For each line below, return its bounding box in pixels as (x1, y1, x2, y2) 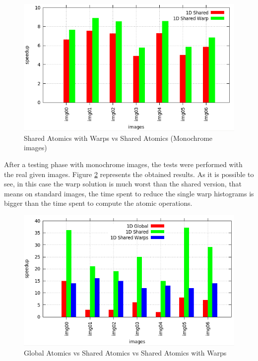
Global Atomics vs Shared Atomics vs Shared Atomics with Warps (24, 347, 227, 358)
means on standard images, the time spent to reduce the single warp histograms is (4, 188, 254, 198)
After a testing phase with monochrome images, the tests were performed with (4, 159, 243, 170)
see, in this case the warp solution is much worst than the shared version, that (4, 179, 242, 189)
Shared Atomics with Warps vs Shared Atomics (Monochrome (24, 132, 213, 143)
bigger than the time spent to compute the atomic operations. (4, 198, 193, 208)
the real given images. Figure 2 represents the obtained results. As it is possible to (4, 169, 254, 179)
